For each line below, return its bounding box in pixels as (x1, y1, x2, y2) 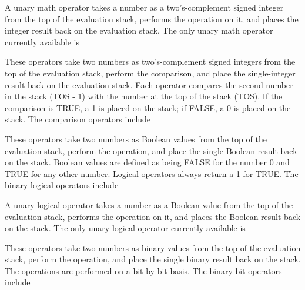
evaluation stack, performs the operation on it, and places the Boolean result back (5, 210, 301, 222)
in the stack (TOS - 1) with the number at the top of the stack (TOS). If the (5, 90, 283, 102)
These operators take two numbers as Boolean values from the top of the (5, 132, 267, 145)
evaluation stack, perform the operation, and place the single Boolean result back (5, 144, 297, 156)
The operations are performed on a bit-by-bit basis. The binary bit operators (5, 264, 282, 276)
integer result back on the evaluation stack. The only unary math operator (5, 24, 273, 36)
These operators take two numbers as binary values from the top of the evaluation (5, 241, 301, 254)
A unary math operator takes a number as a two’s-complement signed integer (5, 1, 284, 13)
